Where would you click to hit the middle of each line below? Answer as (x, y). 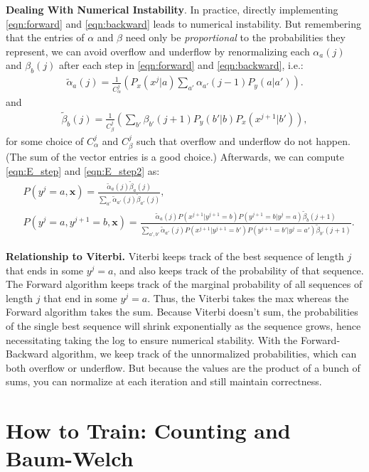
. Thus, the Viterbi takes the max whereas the (248, 297)
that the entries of (45, 37)
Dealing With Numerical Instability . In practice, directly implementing (172, 9)
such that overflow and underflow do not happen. (244, 140)
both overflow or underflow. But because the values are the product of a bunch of (183, 367)
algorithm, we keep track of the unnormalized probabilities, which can (204, 354)
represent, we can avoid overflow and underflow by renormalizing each (158, 51)
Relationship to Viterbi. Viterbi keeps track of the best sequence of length (175, 256)
